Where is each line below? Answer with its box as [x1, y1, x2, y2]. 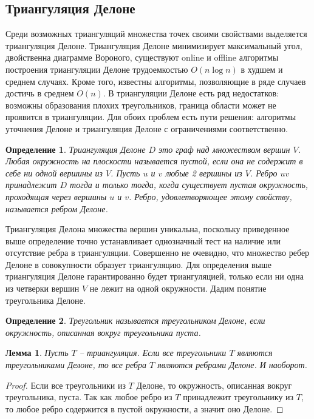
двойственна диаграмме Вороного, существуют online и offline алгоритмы [5, 51, 279, 64]
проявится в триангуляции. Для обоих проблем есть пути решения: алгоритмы [5, 110, 296, 123]
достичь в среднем [5, 87, 74, 99]
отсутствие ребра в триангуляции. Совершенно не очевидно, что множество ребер [5, 246, 310, 259]
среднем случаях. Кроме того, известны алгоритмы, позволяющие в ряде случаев [5, 75, 306, 87]
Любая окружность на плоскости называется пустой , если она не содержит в [5, 155, 303, 167]
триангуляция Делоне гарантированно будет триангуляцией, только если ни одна [5, 270, 304, 283]
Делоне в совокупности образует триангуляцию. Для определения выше [5, 258, 271, 270]
